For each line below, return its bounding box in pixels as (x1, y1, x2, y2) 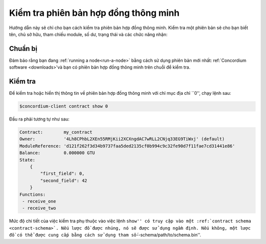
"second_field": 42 (40, 178, 87, 183)
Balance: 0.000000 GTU (19, 150, 96, 156)
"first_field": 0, (40, 171, 85, 176)
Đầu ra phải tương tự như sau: (9, 116, 70, 122)
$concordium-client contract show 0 (19, 104, 108, 109)
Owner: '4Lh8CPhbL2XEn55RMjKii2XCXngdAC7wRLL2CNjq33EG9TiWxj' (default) (19, 136, 225, 142)
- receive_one (22, 199, 56, 204)
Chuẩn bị (9, 44, 37, 53)
